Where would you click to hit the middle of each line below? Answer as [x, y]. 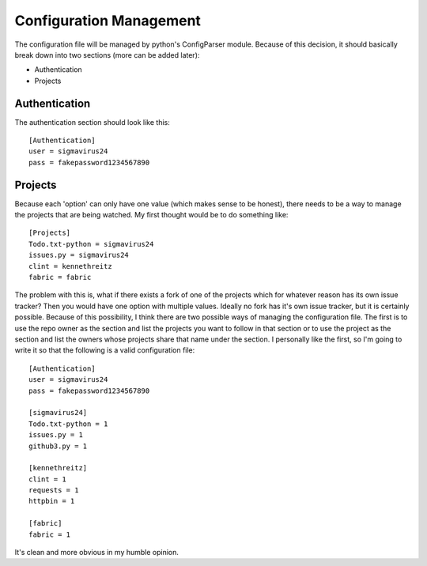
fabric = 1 [50, 534]
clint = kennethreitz [70, 266]
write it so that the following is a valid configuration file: [105, 350]
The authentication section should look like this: [92, 122]
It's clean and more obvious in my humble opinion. [97, 553]
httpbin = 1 [52, 501]
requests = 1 [54, 491]
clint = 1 [47, 479]
